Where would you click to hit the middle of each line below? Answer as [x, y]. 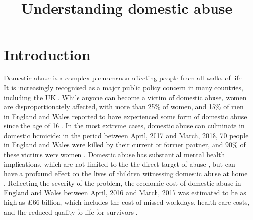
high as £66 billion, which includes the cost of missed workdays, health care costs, [127, 202]
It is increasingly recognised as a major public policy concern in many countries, [124, 87]
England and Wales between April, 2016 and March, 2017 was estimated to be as [125, 192]
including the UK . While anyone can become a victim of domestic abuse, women [125, 97]
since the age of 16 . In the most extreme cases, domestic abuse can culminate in [124, 126]
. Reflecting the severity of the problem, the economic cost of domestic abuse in [123, 183]
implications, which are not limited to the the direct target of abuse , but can [120, 164]
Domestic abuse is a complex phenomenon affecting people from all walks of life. [124, 78]
